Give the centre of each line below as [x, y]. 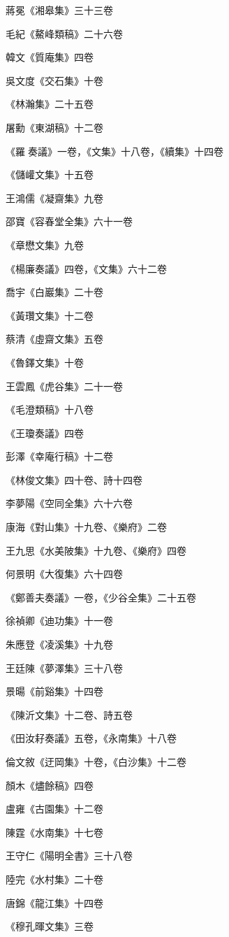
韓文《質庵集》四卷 [50, 57]
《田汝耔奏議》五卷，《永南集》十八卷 [91, 738]
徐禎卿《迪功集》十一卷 [59, 621]
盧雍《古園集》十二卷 [54, 809]
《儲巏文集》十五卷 [50, 174]
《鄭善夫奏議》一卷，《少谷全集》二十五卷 [101, 597]
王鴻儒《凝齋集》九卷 [54, 198]
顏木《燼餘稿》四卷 [50, 785]
